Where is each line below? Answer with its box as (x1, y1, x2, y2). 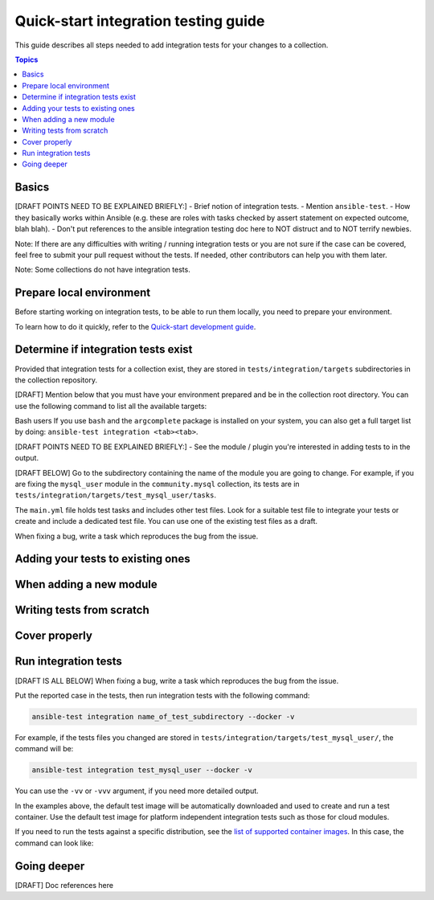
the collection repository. (14, 374, 98, 385)
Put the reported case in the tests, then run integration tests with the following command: (14, 690, 310, 700)
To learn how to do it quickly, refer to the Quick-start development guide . (14, 321, 256, 331)
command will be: (14, 744, 74, 754)
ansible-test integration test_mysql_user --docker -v (31, 766, 252, 775)
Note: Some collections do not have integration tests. (14, 265, 190, 275)
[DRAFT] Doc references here (14, 880, 114, 890)
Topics (14, 55, 39, 64)
